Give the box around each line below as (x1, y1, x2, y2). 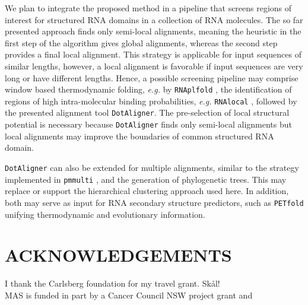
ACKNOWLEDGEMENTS (5, 243, 232, 267)
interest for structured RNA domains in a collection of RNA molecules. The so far (5, 13, 303, 26)
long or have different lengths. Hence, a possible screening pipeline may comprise (5, 71, 299, 84)
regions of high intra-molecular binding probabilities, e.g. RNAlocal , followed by (5, 94, 297, 107)
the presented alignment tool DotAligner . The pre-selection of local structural (5, 106, 290, 119)
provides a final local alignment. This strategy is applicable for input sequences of (5, 48, 301, 61)
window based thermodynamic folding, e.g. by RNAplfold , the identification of (5, 83, 292, 96)
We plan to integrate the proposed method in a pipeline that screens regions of (5, 2, 292, 14)
